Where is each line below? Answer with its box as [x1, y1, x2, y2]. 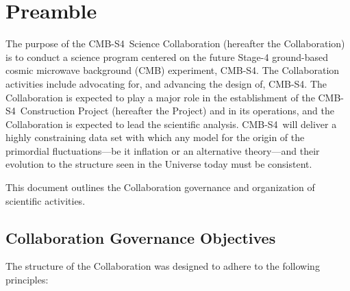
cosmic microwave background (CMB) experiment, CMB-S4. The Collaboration [5, 63, 340, 77]
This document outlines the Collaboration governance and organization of [5, 180, 315, 194]
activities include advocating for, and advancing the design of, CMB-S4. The [5, 76, 327, 90]
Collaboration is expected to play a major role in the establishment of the [5, 90, 315, 104]
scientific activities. [5, 193, 86, 207]
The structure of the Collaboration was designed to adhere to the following [5, 259, 320, 273]
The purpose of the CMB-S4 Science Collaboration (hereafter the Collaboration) [5, 36, 345, 51]
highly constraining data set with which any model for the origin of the [5, 130, 305, 144]
